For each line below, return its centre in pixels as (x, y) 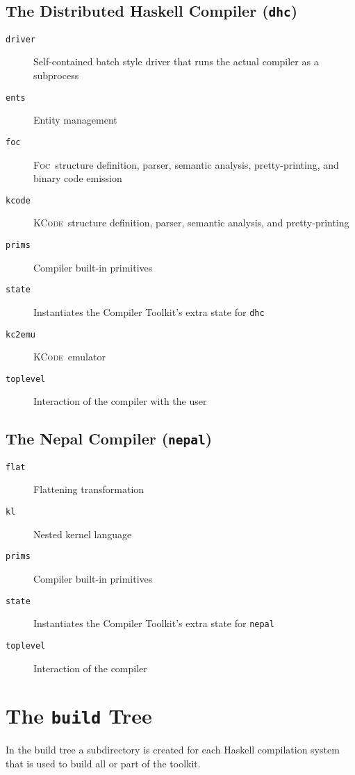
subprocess (56, 75)
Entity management (75, 120)
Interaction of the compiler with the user (120, 401)
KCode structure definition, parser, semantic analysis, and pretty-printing (191, 223)
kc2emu (20, 334)
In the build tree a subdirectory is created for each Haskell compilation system (173, 750)
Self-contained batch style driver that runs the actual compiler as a (176, 61)
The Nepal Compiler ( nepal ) (109, 439)
